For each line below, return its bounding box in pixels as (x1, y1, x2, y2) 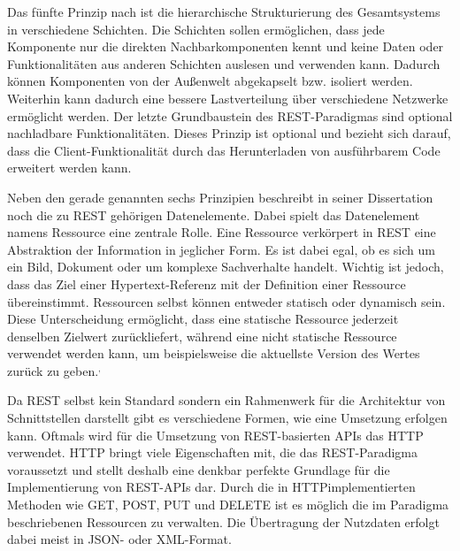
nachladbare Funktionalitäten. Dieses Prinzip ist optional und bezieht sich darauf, (7, 124, 451, 142)
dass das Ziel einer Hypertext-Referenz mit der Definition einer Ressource (7, 274, 406, 293)
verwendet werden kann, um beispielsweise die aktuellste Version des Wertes (7, 344, 420, 363)
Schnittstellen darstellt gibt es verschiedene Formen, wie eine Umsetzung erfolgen (7, 409, 448, 427)
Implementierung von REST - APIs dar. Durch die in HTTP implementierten (7, 478, 416, 496)
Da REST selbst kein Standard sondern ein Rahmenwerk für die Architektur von (7, 391, 446, 409)
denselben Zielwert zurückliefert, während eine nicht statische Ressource (7, 326, 397, 345)
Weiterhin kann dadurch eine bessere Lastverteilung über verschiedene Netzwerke (7, 88, 448, 107)
